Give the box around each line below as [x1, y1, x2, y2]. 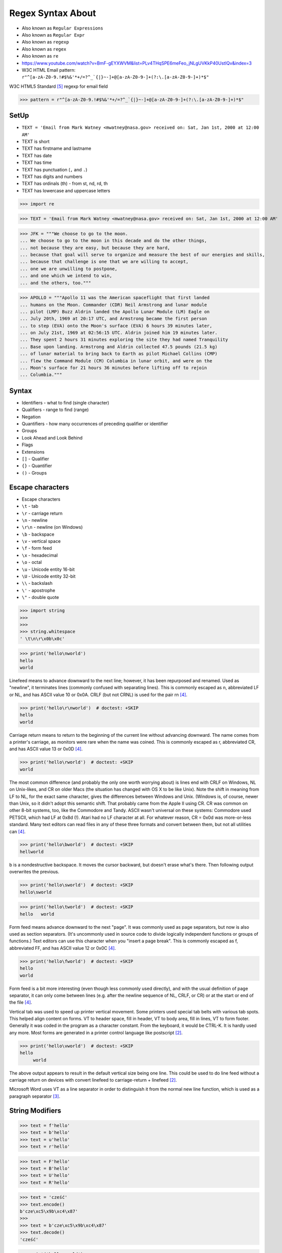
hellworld [19, 849, 44, 855]
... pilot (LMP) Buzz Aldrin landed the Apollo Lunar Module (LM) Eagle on [19, 309, 210, 314]
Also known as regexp [21, 39, 69, 45]
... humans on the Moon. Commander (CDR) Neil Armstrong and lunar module [19, 302, 207, 308]
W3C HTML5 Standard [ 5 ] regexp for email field [9, 83, 108, 89]
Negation [21, 413, 41, 420]
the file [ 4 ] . [9, 999, 32, 1005]
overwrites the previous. [9, 869, 59, 875]
